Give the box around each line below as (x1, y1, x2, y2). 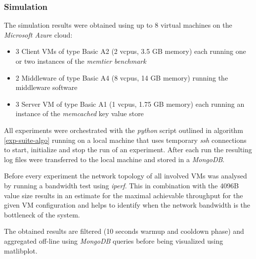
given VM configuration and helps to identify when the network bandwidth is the (4, 200, 251, 210)
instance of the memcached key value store (15, 108, 144, 119)
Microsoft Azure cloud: (4, 29, 73, 40)
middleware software (15, 82, 78, 92)
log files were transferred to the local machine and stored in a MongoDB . (4, 154, 225, 164)
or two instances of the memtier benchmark (15, 56, 146, 66)
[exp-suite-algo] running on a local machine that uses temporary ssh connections (4, 134, 247, 145)
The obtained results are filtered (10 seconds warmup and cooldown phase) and (4, 226, 244, 236)
